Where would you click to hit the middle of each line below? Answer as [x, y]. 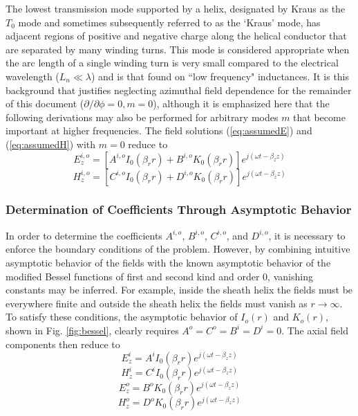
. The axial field [315, 330]
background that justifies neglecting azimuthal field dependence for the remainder [179, 90]
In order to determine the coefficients [84, 235]
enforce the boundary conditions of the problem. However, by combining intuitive [178, 249]
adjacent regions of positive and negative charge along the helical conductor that [176, 36]
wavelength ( [32, 76]
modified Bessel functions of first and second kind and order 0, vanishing [159, 276]
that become [319, 117]
